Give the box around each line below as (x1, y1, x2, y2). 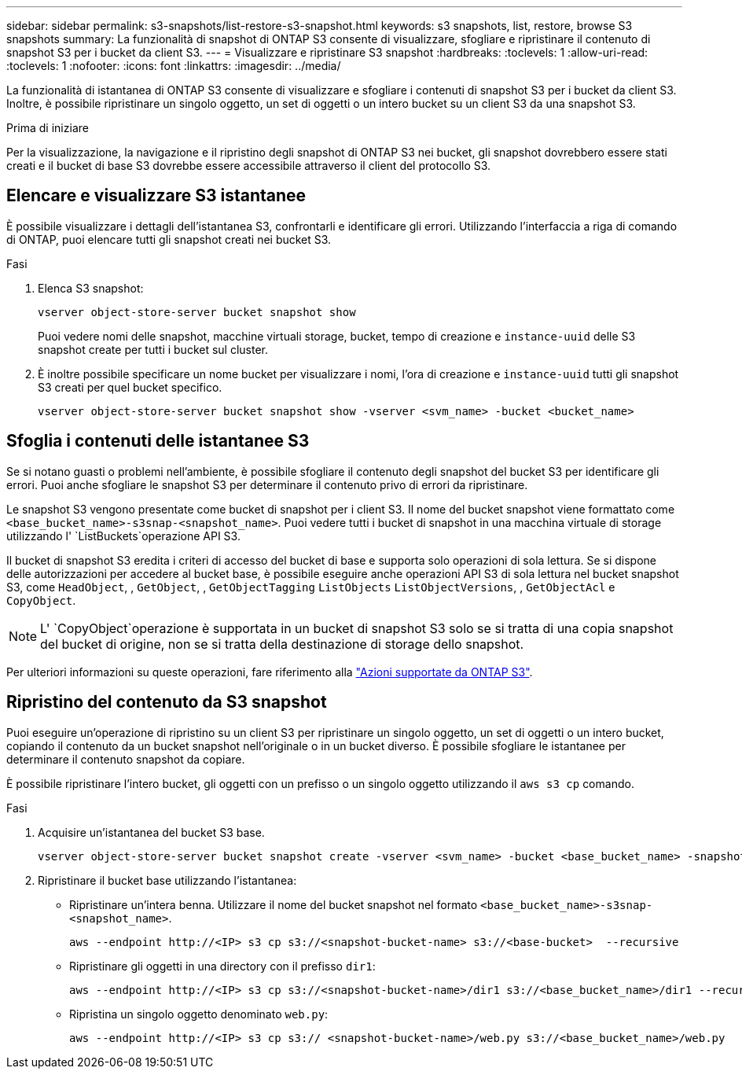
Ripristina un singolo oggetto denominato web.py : (69, 1007, 329, 1021)
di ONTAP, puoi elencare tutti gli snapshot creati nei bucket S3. (6, 232, 332, 246)
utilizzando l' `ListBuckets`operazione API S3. (6, 528, 241, 543)
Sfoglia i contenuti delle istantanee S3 (6, 431, 310, 451)
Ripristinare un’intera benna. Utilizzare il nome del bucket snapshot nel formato (69, 897, 478, 911)
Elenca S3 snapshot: (38, 281, 144, 295)
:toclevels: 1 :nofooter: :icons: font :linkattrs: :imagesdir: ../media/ (6, 59, 341, 72)
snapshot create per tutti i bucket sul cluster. (38, 342, 269, 356)
